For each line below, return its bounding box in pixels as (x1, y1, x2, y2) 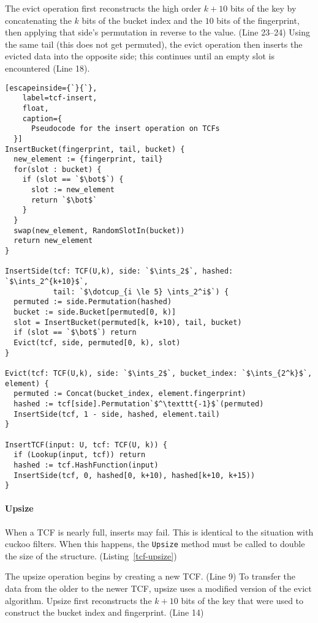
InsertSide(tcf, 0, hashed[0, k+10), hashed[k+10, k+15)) (13, 471, 256, 480)
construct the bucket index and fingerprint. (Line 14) (5, 606, 204, 619)
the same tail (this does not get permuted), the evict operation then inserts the (5, 37, 303, 50)
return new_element (13, 236, 93, 245)
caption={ (22, 114, 62, 123)
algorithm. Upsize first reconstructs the (5, 594, 152, 606)
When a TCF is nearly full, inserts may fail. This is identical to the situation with (5, 525, 314, 538)
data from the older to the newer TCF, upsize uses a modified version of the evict (5, 582, 312, 595)
